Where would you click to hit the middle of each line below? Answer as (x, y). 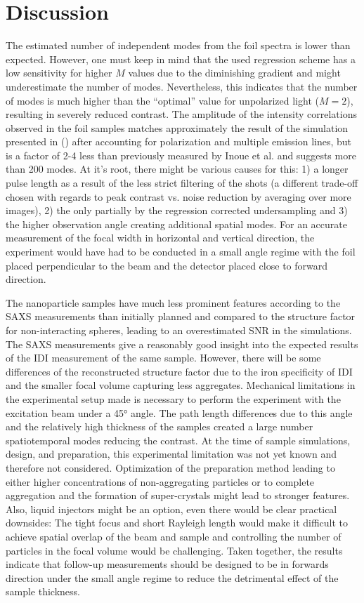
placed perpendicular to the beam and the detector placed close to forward (167, 265)
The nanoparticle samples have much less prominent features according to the (173, 302)
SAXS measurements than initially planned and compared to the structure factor (181, 316)
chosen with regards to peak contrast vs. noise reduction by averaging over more (178, 196)
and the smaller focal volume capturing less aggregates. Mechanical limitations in (181, 385)
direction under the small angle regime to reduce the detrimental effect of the (172, 577)
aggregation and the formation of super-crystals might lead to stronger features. (178, 495)
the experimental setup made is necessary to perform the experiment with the (173, 398)
